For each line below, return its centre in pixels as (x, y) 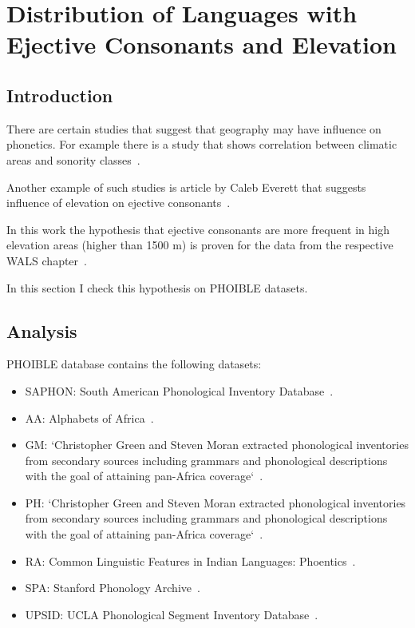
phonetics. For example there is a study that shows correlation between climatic (202, 144)
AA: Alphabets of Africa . (89, 417)
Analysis (42, 330)
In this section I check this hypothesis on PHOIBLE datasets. (157, 287)
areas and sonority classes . (73, 159)
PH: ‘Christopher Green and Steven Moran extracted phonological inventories (215, 502)
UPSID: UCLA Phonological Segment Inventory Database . (172, 614)
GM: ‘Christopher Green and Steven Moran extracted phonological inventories (217, 445)
